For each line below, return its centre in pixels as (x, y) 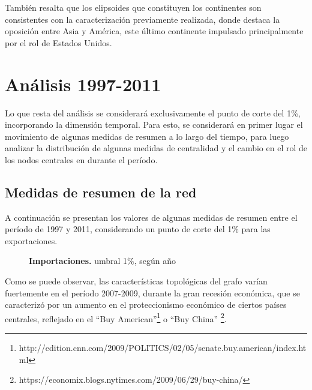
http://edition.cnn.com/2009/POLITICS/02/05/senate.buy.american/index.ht (163, 348)
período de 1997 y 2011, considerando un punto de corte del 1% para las (138, 229)
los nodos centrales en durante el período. (81, 159)
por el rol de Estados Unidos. (58, 42)
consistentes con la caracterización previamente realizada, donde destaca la (142, 19)
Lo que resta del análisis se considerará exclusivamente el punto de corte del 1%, (153, 112)
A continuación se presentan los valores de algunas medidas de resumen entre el (151, 217)
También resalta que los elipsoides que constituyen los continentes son (133, 7)
